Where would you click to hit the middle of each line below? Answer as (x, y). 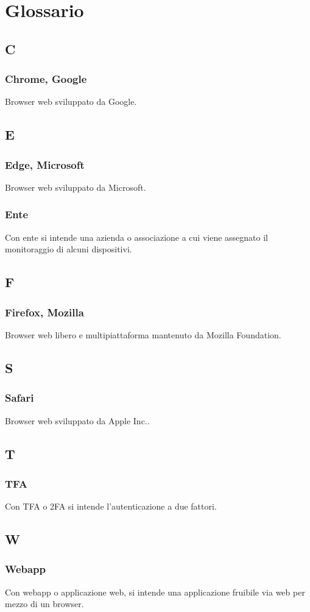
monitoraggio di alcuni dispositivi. (69, 249)
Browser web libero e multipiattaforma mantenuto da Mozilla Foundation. (143, 334)
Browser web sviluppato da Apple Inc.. (77, 420)
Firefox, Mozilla (44, 312)
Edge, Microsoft (45, 164)
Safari (19, 398)
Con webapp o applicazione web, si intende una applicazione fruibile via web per (155, 592)
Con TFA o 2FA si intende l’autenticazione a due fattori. (111, 506)
